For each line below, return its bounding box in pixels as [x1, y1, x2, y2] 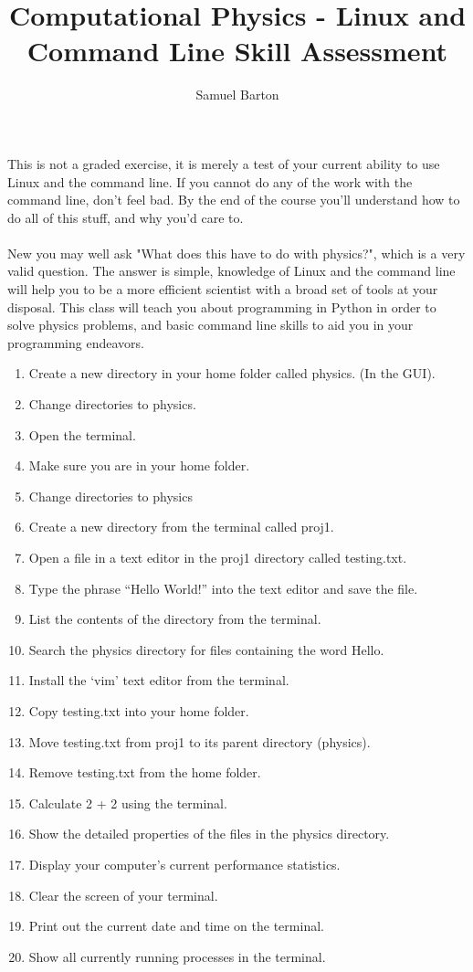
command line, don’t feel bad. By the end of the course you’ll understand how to [7, 190, 460, 209]
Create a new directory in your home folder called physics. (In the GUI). [28, 364, 436, 383]
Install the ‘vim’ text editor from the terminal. [28, 671, 289, 690]
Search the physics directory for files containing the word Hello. [28, 639, 384, 659]
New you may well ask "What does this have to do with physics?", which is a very [7, 243, 466, 262]
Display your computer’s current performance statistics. [28, 854, 341, 873]
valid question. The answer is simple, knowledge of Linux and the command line [7, 261, 456, 280]
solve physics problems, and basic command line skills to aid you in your [7, 315, 414, 334]
